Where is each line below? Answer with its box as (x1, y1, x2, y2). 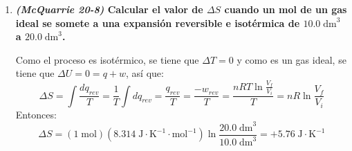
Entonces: (15, 107, 57, 121)
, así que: (126, 66, 164, 80)
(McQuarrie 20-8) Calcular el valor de (15, 2, 203, 16)
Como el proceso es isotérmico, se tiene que (15, 52, 199, 66)
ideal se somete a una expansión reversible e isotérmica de (15, 15, 300, 30)
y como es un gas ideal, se (237, 52, 346, 66)
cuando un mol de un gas (224, 2, 347, 16)
